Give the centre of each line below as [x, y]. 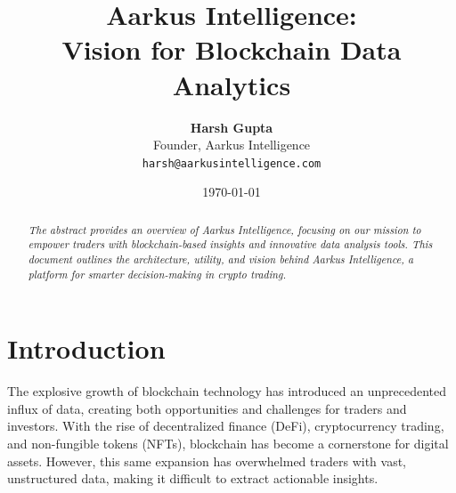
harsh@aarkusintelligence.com [232, 163]
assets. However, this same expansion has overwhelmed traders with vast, [207, 461]
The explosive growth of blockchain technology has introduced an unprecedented [227, 391]
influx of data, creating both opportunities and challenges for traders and [207, 408]
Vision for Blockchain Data [232, 49]
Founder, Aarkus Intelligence [232, 145]
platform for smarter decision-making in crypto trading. [157, 274]
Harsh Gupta [232, 127]
